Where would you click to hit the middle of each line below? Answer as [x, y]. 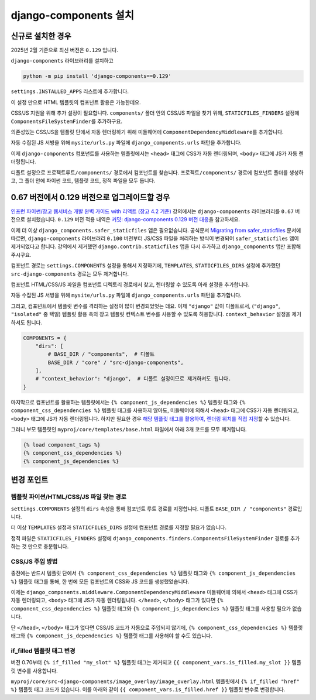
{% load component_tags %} [62, 445]
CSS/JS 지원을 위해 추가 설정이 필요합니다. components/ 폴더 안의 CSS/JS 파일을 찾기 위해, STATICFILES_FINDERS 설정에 [155, 113]
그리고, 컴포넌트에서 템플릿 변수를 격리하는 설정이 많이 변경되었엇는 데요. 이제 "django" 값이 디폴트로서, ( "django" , [145, 306]
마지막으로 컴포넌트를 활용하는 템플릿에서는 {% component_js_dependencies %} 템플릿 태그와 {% [128, 402]
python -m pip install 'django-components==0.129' [97, 76]
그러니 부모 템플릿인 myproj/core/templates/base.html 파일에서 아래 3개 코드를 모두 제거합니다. [129, 430]
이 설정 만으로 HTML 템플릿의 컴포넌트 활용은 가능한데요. [76, 102]
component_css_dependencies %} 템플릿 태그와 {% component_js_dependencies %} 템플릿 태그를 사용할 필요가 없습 [156, 608]
